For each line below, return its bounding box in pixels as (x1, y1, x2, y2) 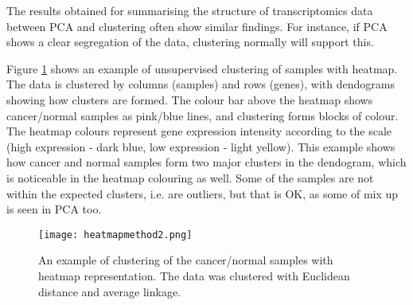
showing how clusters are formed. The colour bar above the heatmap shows (6, 91, 373, 108)
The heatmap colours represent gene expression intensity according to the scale (6, 123, 392, 139)
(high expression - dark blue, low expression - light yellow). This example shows (6, 138, 395, 154)
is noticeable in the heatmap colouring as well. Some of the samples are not (6, 169, 374, 186)
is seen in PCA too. (6, 201, 102, 217)
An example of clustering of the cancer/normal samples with (38, 252, 333, 268)
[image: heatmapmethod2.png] (38, 229, 193, 240)
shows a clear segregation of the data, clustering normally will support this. (6, 33, 374, 50)
